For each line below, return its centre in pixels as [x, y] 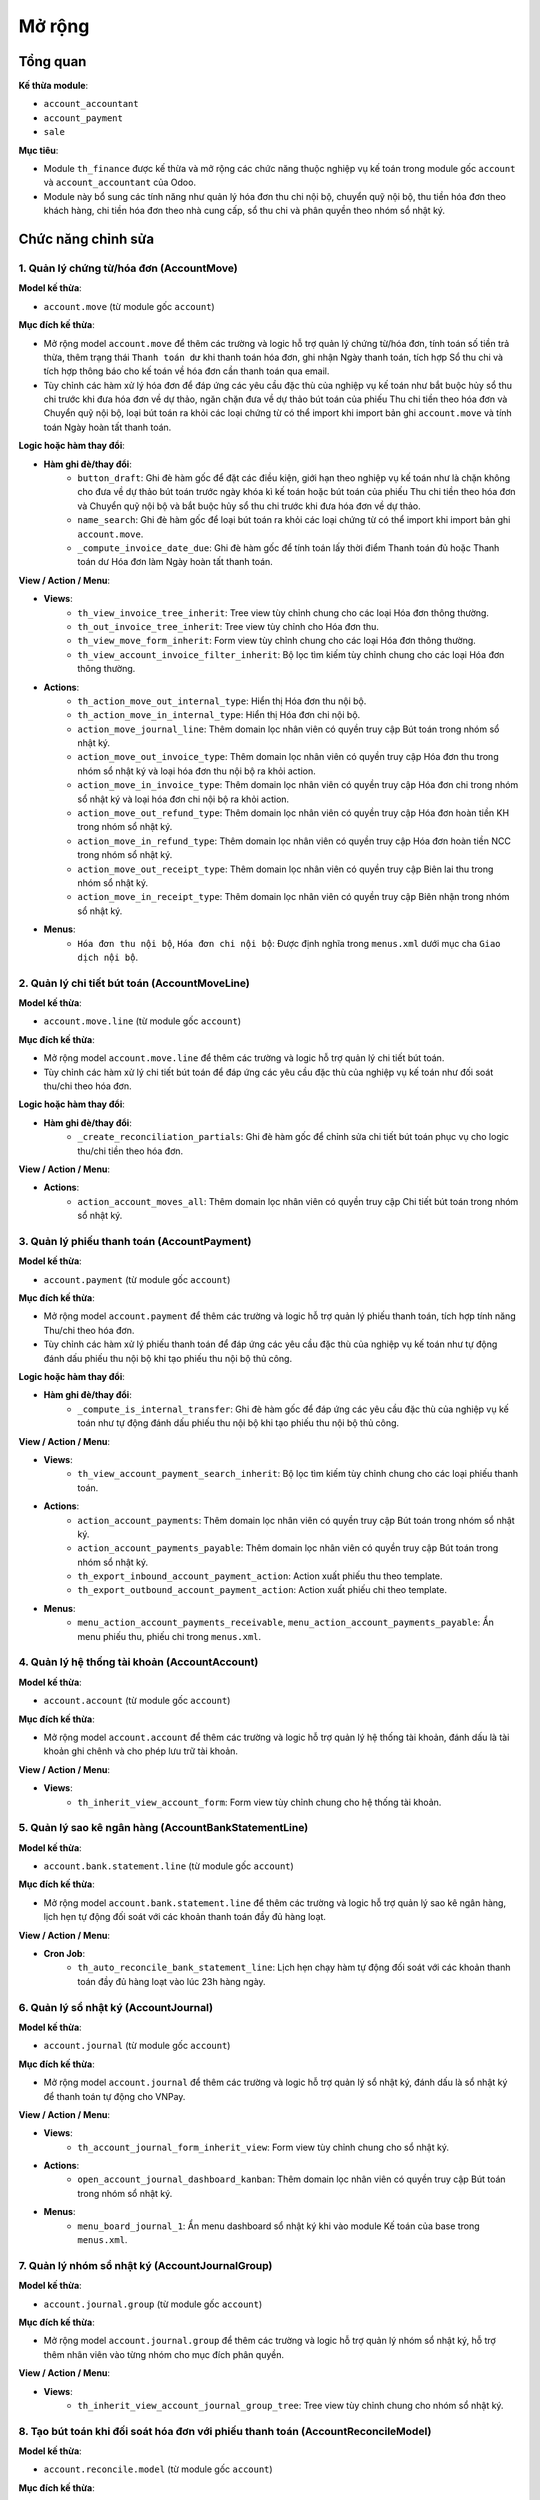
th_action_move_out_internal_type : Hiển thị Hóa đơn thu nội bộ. [222, 701]
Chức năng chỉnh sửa [86, 239]
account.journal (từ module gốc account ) [137, 2046]
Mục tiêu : [38, 150]
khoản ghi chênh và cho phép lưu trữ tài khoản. [141, 1751]
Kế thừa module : [53, 86]
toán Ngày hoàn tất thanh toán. [107, 427]
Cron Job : [64, 1954]
